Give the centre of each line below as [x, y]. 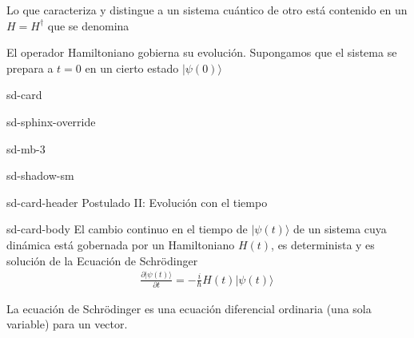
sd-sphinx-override [51, 121]
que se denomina [88, 25]
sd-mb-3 [26, 148]
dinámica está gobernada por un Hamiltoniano [121, 244]
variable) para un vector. [67, 324]
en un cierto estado [132, 68]
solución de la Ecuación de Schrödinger [102, 260]
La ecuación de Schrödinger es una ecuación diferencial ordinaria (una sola [189, 308]
